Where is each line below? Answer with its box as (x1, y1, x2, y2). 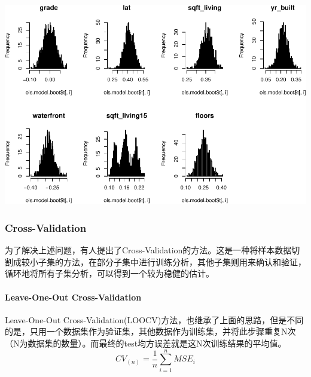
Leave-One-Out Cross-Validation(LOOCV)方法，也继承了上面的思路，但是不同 (5, 313, 304, 326)
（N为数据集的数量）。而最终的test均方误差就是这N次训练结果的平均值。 (5, 336, 286, 349)
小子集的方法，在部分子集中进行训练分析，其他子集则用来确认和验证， (29, 255, 306, 268)
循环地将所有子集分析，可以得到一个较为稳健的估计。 (5, 267, 214, 280)
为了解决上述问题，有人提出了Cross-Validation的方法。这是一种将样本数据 (5, 244, 292, 256)
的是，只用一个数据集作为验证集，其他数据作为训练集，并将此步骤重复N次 (5, 325, 296, 338)
